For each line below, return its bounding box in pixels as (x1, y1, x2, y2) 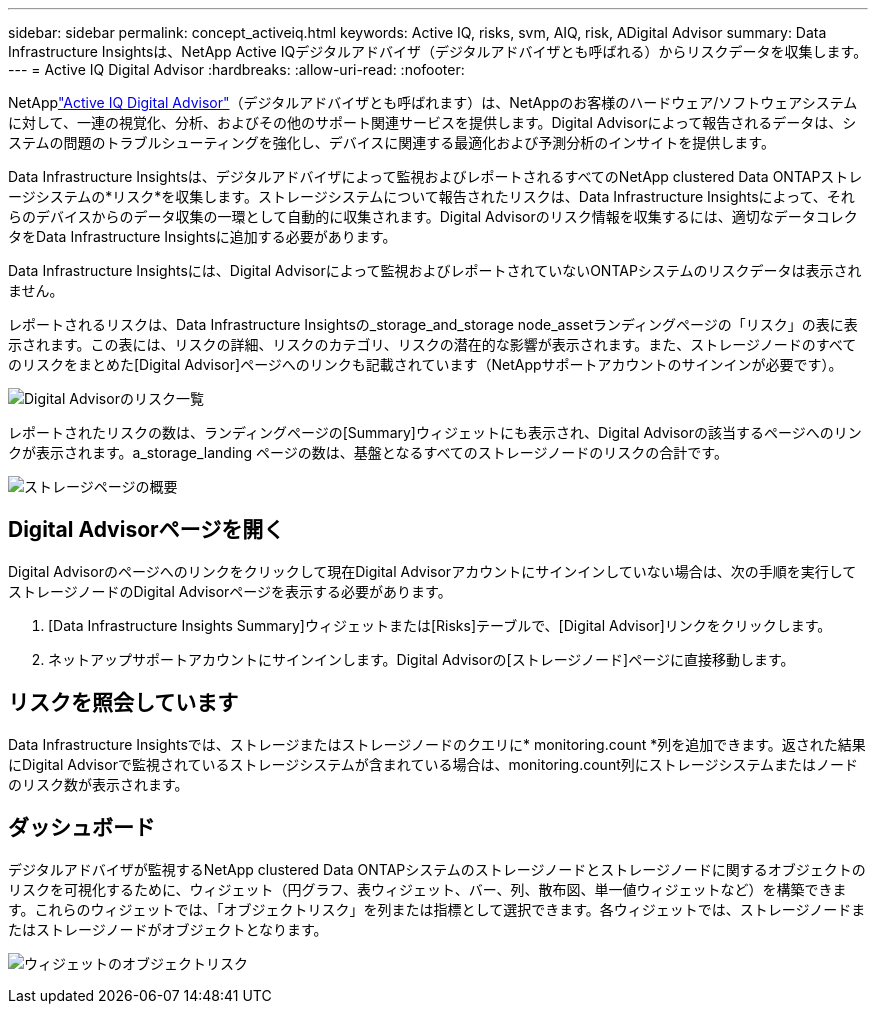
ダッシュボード (8, 815, 155, 841)
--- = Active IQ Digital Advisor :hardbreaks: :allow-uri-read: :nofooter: (8, 61, 465, 78)
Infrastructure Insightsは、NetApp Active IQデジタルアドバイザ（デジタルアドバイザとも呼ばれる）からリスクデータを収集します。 (8, 43, 868, 60)
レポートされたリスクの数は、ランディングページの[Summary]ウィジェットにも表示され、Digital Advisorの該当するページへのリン (8, 424, 862, 441)
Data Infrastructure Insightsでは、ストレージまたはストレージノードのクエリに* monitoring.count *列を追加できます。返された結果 (8, 735, 866, 753)
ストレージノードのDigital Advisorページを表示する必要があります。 (8, 582, 452, 600)
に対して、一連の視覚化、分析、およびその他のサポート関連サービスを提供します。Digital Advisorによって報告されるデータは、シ (8, 114, 857, 131)
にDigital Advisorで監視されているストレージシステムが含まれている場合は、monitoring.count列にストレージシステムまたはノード (8, 755, 859, 773)
